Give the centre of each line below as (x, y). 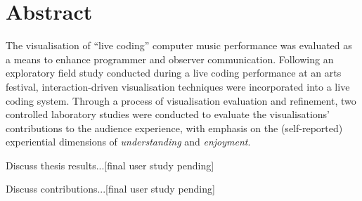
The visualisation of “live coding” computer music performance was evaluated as (179, 45)
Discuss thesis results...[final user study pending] (110, 165)
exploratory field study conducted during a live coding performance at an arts (174, 73)
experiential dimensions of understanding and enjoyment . (128, 142)
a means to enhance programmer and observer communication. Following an (170, 59)
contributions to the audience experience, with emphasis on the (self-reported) (174, 128)
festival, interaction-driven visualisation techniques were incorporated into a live (178, 86)
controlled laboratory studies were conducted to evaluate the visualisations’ (168, 114)
